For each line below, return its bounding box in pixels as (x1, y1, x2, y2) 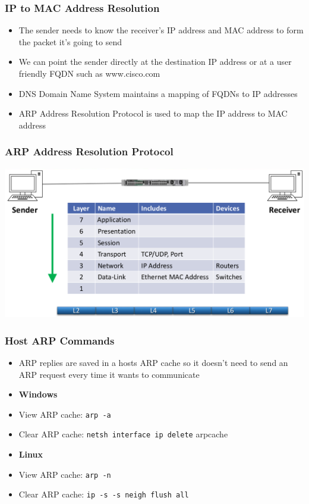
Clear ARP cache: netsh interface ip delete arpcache (18, 428, 228, 440)
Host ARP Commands (5, 333, 115, 348)
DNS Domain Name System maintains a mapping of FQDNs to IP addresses (18, 87, 298, 99)
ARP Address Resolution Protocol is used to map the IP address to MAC (18, 107, 288, 120)
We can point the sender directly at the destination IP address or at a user (18, 55, 292, 68)
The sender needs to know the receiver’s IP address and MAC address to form (18, 24, 304, 36)
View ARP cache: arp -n (18, 468, 111, 480)
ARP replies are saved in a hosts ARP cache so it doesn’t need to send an (18, 356, 288, 368)
